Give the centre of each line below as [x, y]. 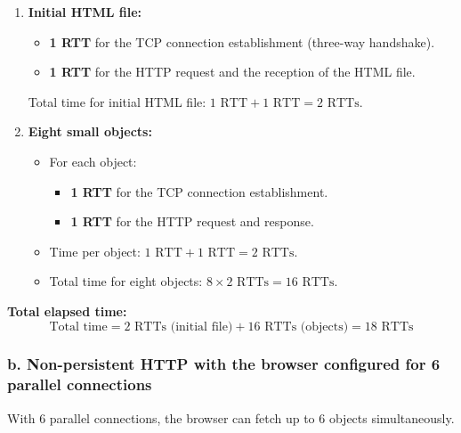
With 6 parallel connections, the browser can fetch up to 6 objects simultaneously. [231, 417]
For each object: [93, 161]
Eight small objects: [90, 131]
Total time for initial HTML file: [117, 101]
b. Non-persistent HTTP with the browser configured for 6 [224, 364]
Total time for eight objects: [126, 281]
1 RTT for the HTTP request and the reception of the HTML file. [232, 72]
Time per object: [95, 251]
